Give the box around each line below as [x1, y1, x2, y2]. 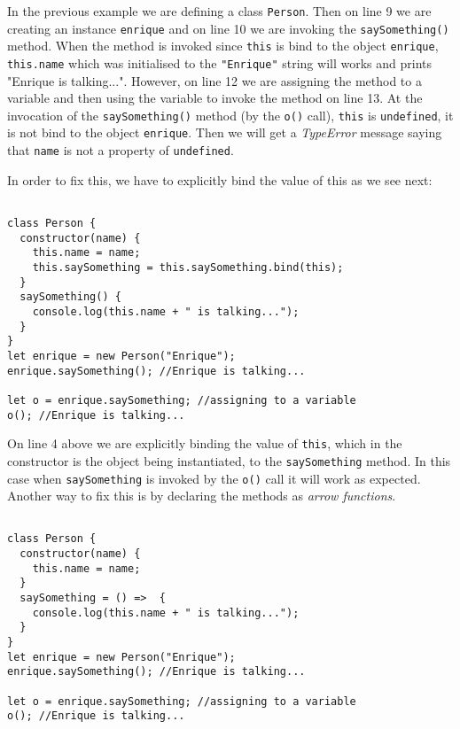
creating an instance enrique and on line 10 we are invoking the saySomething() [7, 19, 449, 37]
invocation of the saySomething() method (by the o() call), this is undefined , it [7, 105, 454, 124]
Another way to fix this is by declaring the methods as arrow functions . [7, 486, 396, 505]
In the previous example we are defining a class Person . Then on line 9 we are [7, 2, 432, 19]
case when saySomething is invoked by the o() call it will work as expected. [7, 469, 421, 487]
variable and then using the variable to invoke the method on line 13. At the [7, 89, 423, 107]
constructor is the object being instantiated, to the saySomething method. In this [7, 451, 451, 469]
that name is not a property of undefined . [7, 141, 234, 159]
